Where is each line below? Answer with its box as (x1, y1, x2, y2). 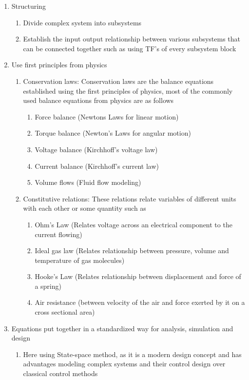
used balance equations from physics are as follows (23, 95, 174, 105)
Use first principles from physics (11, 60, 107, 70)
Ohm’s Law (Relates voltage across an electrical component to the (35, 219, 232, 229)
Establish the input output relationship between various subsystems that (23, 34, 241, 44)
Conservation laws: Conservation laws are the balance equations (23, 76, 214, 86)
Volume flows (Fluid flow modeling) (35, 177, 141, 187)
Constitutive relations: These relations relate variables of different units (23, 193, 236, 203)
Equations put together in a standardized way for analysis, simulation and (11, 323, 233, 333)
